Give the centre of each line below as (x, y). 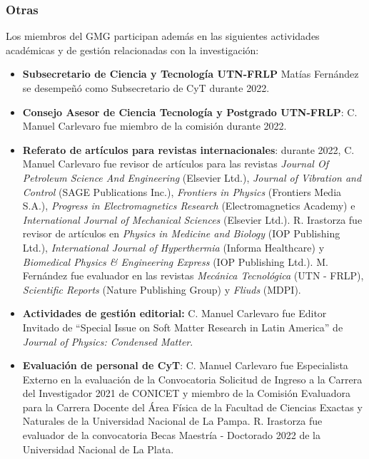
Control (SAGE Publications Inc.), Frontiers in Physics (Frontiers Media (182, 191)
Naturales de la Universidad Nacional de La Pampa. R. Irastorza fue (172, 421)
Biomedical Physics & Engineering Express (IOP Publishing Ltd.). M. (175, 261)
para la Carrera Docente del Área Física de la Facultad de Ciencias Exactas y (192, 407)
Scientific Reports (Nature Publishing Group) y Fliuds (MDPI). (162, 289)
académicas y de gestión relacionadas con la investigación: (132, 50)
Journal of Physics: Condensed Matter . (108, 341)
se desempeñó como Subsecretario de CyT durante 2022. (146, 88)
